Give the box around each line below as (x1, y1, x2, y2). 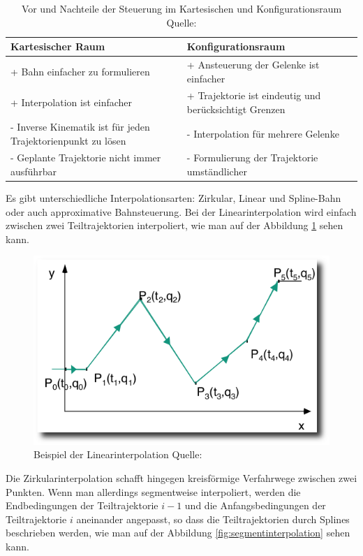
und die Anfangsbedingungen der (184, 498, 326, 513)
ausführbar (10, 163, 57, 178)
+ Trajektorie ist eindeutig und (186, 88, 321, 103)
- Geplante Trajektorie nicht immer (10, 150, 161, 165)
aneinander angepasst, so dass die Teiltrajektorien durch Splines (76, 511, 350, 526)
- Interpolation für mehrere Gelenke (186, 126, 339, 140)
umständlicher (186, 163, 247, 178)
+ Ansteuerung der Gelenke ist (186, 57, 320, 72)
